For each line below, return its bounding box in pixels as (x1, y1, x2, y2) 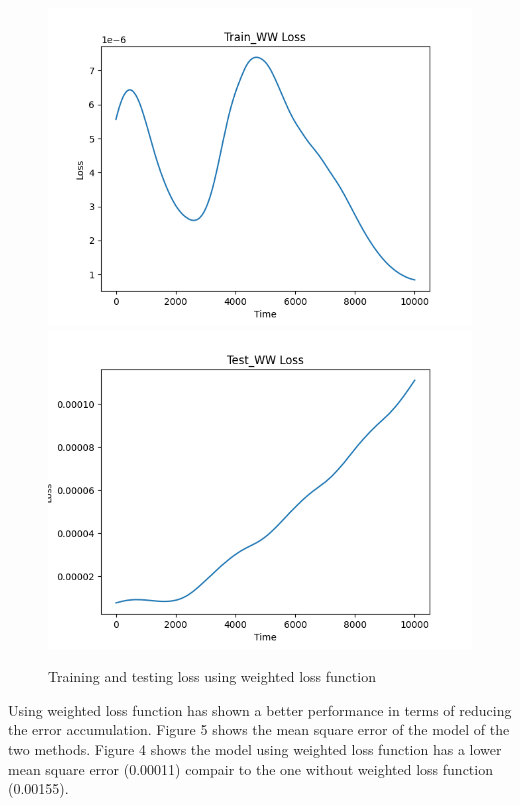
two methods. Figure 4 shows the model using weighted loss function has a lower (8, 738, 502, 759)
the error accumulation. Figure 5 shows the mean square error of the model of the (8, 719, 510, 740)
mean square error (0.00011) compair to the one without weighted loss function (8, 758, 493, 779)
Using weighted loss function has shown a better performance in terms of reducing (8, 699, 512, 720)
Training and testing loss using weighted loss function (48, 666, 376, 687)
